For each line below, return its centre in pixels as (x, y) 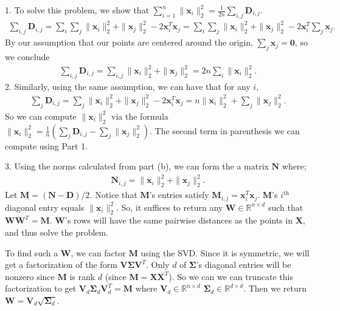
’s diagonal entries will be (244, 265)
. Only (158, 265)
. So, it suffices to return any (169, 207)
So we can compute (41, 116)
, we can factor (98, 252)
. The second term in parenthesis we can (225, 130)
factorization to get (41, 288)
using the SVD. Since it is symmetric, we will (225, 252)
